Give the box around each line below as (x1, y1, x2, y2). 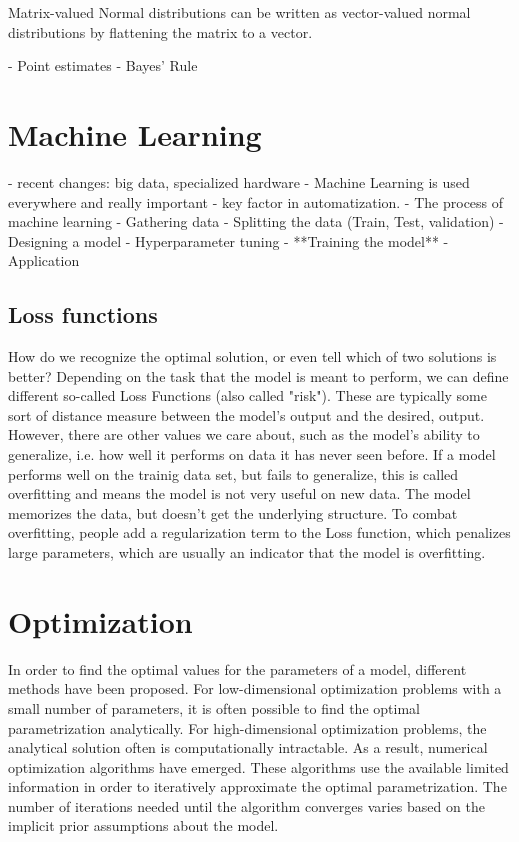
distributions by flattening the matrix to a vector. (8, 21, 313, 42)
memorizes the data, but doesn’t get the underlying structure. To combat (8, 502, 458, 523)
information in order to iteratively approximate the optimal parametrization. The (8, 776, 507, 797)
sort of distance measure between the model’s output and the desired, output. (8, 404, 485, 425)
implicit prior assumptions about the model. (8, 815, 279, 836)
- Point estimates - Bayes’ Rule (8, 55, 198, 76)
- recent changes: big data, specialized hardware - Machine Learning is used (8, 171, 470, 192)
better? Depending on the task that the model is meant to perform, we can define (8, 365, 509, 386)
